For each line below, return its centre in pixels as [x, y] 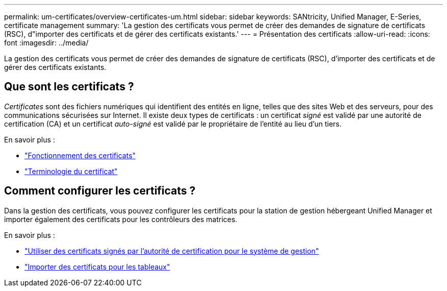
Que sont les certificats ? [69, 87]
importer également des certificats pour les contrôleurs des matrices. [121, 219]
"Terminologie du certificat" [71, 171]
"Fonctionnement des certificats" [80, 155]
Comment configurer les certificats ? [100, 191]
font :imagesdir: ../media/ [46, 43]
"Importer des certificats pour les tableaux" [97, 266]
